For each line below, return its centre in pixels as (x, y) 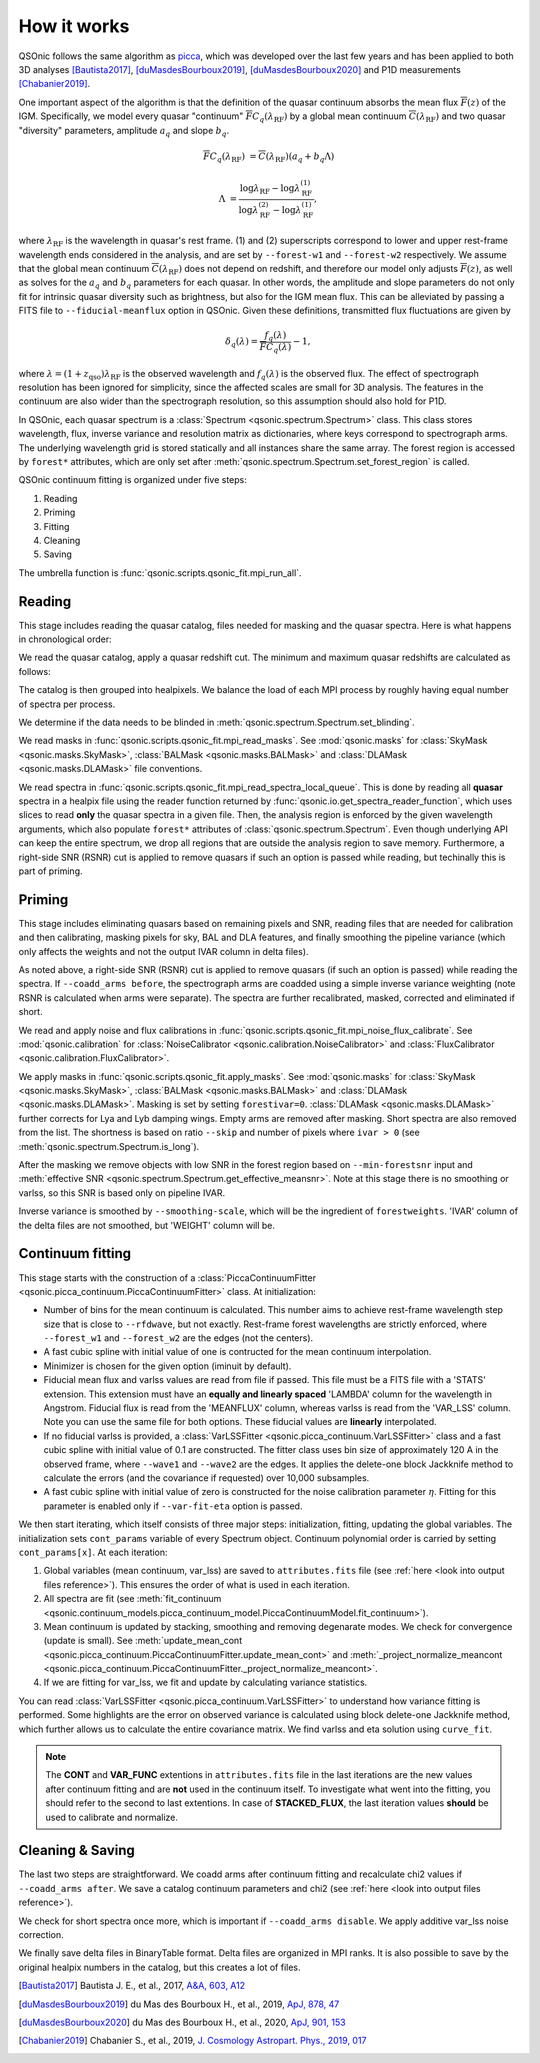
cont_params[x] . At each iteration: (93, 1552)
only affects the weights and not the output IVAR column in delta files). (163, 951)
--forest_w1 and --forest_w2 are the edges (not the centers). (178, 1338)
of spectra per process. (67, 704)
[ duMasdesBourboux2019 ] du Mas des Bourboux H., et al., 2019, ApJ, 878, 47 (179, 2004)
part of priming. (51, 871)
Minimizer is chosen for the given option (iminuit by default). (167, 1366)
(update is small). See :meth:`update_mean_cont (143, 1641)
